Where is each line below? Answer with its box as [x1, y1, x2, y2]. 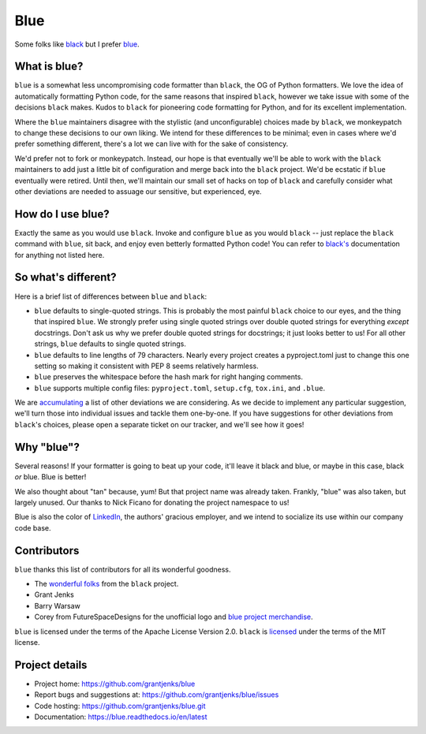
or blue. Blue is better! [14, 472, 87, 482]
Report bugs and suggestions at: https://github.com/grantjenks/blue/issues [34, 690, 279, 699]
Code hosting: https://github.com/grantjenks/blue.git [34, 701, 206, 710]
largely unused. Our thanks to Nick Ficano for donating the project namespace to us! [14, 497, 290, 507]
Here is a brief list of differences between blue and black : [14, 292, 207, 301]
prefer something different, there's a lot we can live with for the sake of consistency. [14, 139, 289, 149]
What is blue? [14, 60, 84, 73]
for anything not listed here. [14, 250, 105, 259]
